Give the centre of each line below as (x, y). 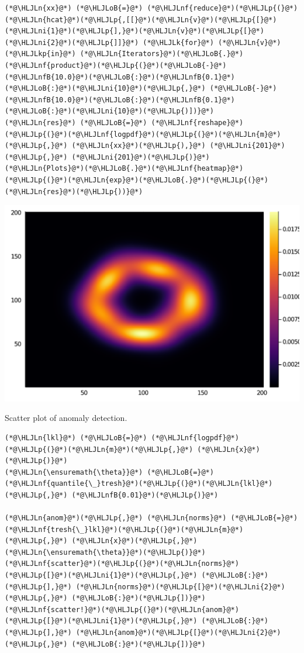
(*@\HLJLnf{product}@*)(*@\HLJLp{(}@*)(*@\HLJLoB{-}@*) (116, 65)
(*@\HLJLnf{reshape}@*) (197, 122)
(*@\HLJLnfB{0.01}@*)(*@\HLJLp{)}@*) (145, 495)
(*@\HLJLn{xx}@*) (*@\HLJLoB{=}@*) (74, 8)
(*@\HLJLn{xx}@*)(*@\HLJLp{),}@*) (139, 146)
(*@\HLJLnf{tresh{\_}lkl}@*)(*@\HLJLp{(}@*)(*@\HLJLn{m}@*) (124, 529)
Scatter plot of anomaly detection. (66, 418)
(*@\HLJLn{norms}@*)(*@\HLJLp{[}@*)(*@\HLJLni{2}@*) (180, 587)
